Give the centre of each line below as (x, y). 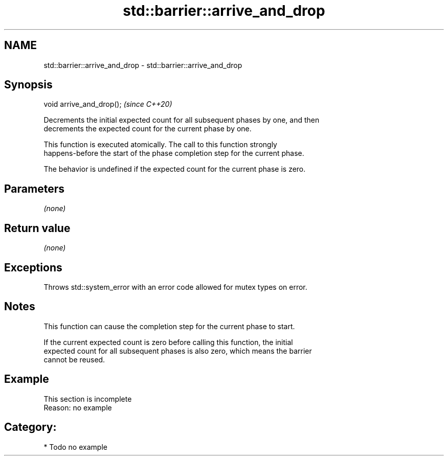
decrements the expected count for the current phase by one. (148, 129)
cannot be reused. (74, 359)
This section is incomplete (88, 399)
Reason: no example (78, 407)
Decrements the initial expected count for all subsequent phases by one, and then (182, 120)
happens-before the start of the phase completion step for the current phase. (174, 153)
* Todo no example (75, 447)
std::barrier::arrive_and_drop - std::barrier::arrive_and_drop (143, 65)
